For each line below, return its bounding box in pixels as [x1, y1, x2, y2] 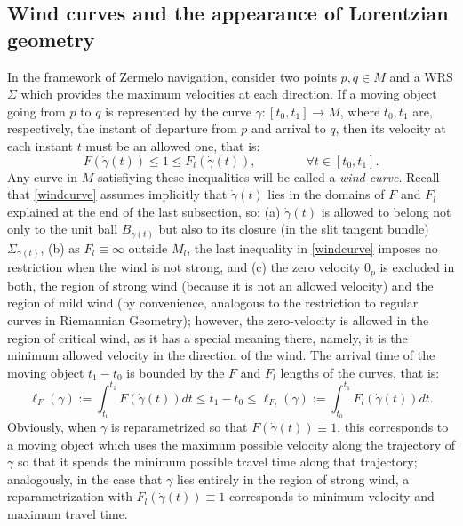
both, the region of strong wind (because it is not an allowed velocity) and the [7, 275, 434, 294]
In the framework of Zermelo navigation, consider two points [7, 67, 337, 85]
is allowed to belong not [321, 202, 451, 220]
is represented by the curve [105, 101, 251, 120]
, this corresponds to [337, 418, 449, 436]
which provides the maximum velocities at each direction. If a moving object [20, 84, 437, 103]
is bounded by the [126, 363, 225, 381]
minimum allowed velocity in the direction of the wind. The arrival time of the [7, 346, 435, 364]
